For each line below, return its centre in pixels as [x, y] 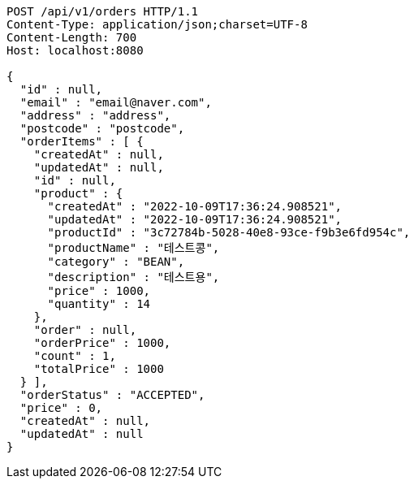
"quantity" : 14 [99, 304]
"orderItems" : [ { [82, 141]
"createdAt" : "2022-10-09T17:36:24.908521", [195, 206]
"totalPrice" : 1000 [99, 369]
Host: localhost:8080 [75, 50]
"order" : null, [85, 330]
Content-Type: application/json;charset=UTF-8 [157, 24]
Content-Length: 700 [72, 37]
